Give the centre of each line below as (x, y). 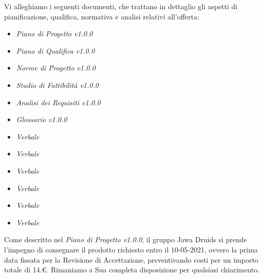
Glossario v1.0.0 (41, 119)
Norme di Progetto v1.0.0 (56, 68)
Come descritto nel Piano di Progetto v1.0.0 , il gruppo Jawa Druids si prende (126, 239)
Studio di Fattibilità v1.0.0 (57, 85)
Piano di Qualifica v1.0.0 (55, 50)
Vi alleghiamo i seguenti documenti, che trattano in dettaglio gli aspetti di (121, 6)
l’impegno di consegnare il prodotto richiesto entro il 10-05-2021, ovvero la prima (131, 249)
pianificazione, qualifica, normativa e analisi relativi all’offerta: (102, 16)
